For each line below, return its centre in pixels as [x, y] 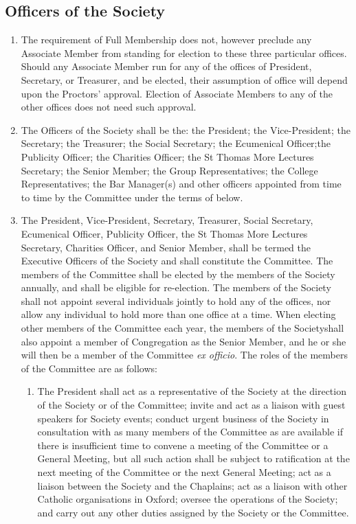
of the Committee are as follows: [89, 368]
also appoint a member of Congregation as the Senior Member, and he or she [183, 341]
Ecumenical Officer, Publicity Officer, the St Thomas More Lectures [164, 233]
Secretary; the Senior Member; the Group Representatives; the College [169, 170]
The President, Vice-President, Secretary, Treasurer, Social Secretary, [167, 220]
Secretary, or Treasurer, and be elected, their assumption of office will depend [184, 79]
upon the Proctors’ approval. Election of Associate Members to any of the [177, 93]
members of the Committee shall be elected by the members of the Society [178, 274]
